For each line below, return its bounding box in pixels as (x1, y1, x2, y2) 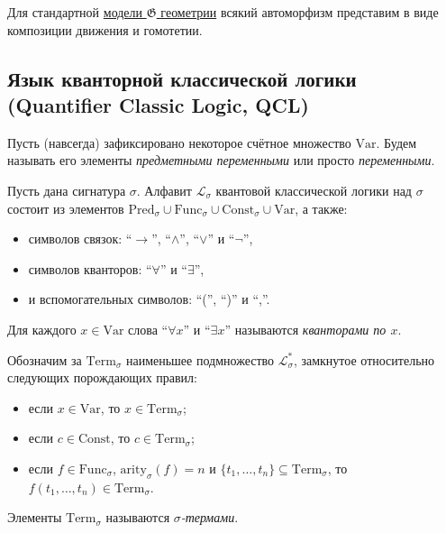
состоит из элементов (7, 198, 124, 217)
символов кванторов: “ (28, 259, 152, 278)
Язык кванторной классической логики (7, 64, 357, 92)
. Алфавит (136, 180, 192, 199)
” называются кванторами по (224, 319, 387, 338)
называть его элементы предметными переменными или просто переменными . (7, 151, 435, 170)
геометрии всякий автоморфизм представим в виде (160, 3, 439, 21)
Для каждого (7, 319, 77, 338)
